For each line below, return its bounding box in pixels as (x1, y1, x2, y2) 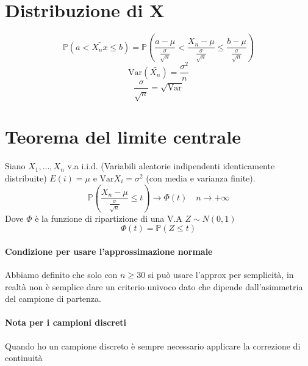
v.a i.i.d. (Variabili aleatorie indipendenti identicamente (67, 159, 275, 172)
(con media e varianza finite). (146, 171, 256, 184)
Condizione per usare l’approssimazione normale (5, 244, 213, 257)
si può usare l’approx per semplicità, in (148, 268, 294, 281)
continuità (5, 351, 43, 364)
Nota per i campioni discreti (5, 316, 126, 329)
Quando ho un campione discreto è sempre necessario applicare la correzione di (5, 339, 301, 352)
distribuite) (5, 171, 47, 184)
